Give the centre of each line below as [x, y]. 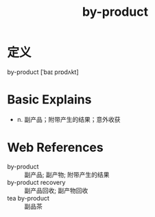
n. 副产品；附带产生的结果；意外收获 [69, 119]
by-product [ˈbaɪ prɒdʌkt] [43, 72]
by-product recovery [36, 182]
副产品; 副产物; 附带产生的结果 [67, 175]
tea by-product [28, 198]
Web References [56, 148]
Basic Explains [49, 100]
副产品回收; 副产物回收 [56, 190]
